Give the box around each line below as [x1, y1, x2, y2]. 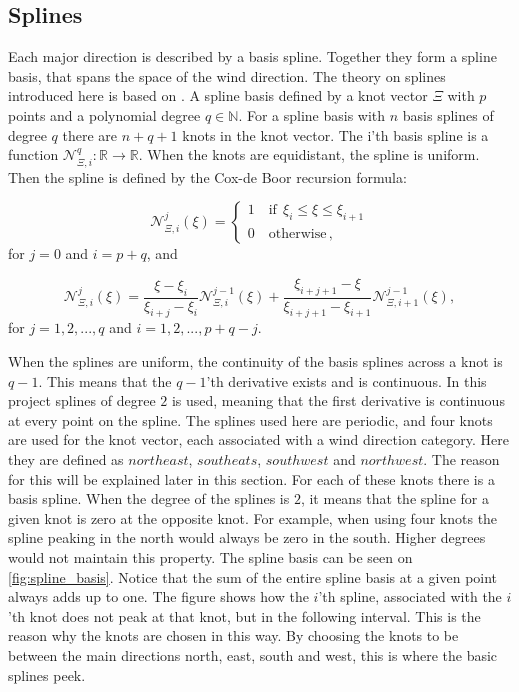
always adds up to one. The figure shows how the [8, 586, 309, 607]
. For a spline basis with [238, 104, 386, 125]
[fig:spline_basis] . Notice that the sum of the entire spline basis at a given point [8, 566, 498, 587]
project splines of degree [8, 390, 156, 411]
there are [62, 124, 118, 145]
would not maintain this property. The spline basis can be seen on [8, 546, 413, 567]
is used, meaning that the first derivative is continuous [171, 390, 505, 411]
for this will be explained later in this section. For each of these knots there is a [8, 468, 495, 489]
